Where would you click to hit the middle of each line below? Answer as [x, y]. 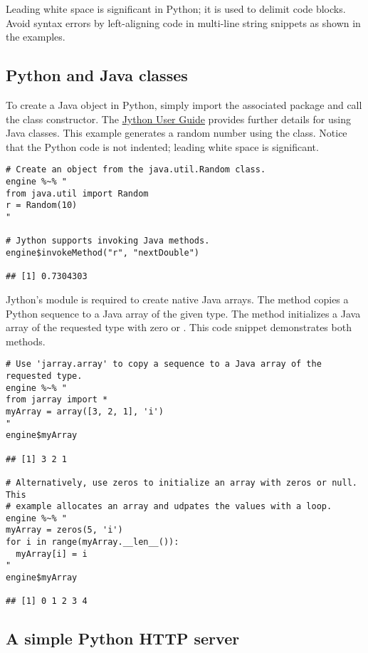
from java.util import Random [77, 193]
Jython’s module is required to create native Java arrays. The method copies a [177, 299]
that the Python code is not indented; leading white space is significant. [162, 146]
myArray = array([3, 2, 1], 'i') [85, 411]
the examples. [36, 37]
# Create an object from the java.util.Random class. [136, 170]
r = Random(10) [42, 205]
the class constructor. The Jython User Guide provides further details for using [178, 119]
